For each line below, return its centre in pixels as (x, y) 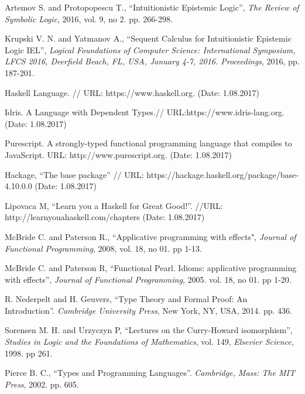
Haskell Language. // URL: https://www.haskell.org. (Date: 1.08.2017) (132, 92)
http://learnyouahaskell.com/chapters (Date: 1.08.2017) (105, 217)
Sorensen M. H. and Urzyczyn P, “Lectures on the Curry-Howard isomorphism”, (149, 330)
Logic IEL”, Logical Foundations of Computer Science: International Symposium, (150, 49)
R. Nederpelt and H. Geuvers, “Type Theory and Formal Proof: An (126, 299)
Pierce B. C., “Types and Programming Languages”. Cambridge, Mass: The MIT (150, 373)
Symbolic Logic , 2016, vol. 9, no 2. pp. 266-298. (89, 18)
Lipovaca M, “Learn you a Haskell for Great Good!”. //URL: (114, 205)
